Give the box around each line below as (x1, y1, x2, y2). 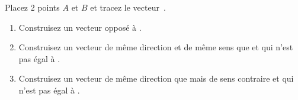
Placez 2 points (5, 1, 60, 13)
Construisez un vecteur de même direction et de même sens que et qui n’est (18, 41, 293, 53)
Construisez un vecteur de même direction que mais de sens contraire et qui (18, 72, 294, 85)
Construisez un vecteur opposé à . (18, 21, 142, 33)
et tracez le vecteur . (90, 1, 166, 13)
